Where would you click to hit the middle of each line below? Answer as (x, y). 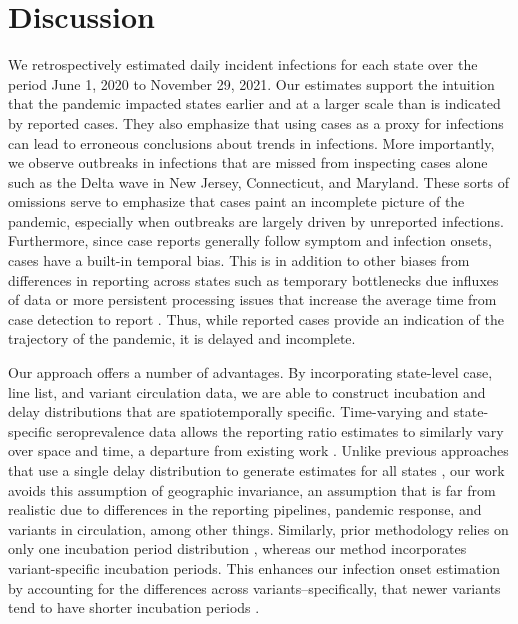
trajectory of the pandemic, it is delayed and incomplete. (182, 338)
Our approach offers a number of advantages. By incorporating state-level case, (250, 372)
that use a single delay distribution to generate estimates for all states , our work (256, 470)
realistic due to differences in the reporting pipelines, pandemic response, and (245, 509)
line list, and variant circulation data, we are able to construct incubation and (247, 391)
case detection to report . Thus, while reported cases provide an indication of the (256, 318)
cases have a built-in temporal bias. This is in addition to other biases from (239, 260)
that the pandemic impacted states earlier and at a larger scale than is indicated (254, 103)
